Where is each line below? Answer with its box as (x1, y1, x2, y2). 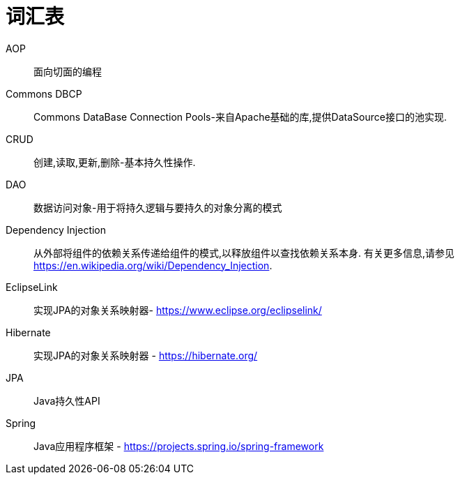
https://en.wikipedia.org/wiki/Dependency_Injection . (33, 259, 273, 271)
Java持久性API (33, 394, 100, 407)
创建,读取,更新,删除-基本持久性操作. (33, 156, 196, 168)
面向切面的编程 (33, 65, 102, 77)
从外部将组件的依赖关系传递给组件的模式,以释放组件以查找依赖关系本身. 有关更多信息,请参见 (33, 246, 455, 259)
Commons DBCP (6, 87, 82, 100)
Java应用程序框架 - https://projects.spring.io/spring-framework (33, 440, 324, 452)
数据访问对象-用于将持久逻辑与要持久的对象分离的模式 (33, 201, 282, 213)
